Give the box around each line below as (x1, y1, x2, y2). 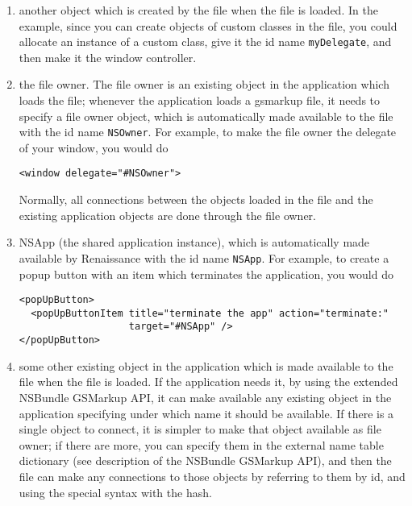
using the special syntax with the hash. (19, 483, 212, 500)
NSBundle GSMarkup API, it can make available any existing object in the (19, 388, 392, 405)
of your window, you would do (19, 139, 169, 156)
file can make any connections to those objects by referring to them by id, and (19, 467, 406, 484)
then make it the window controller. (19, 48, 197, 65)
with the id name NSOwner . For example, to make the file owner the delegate (19, 123, 397, 140)
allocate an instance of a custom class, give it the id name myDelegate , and (19, 33, 392, 50)
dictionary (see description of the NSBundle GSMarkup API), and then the (19, 452, 392, 469)
